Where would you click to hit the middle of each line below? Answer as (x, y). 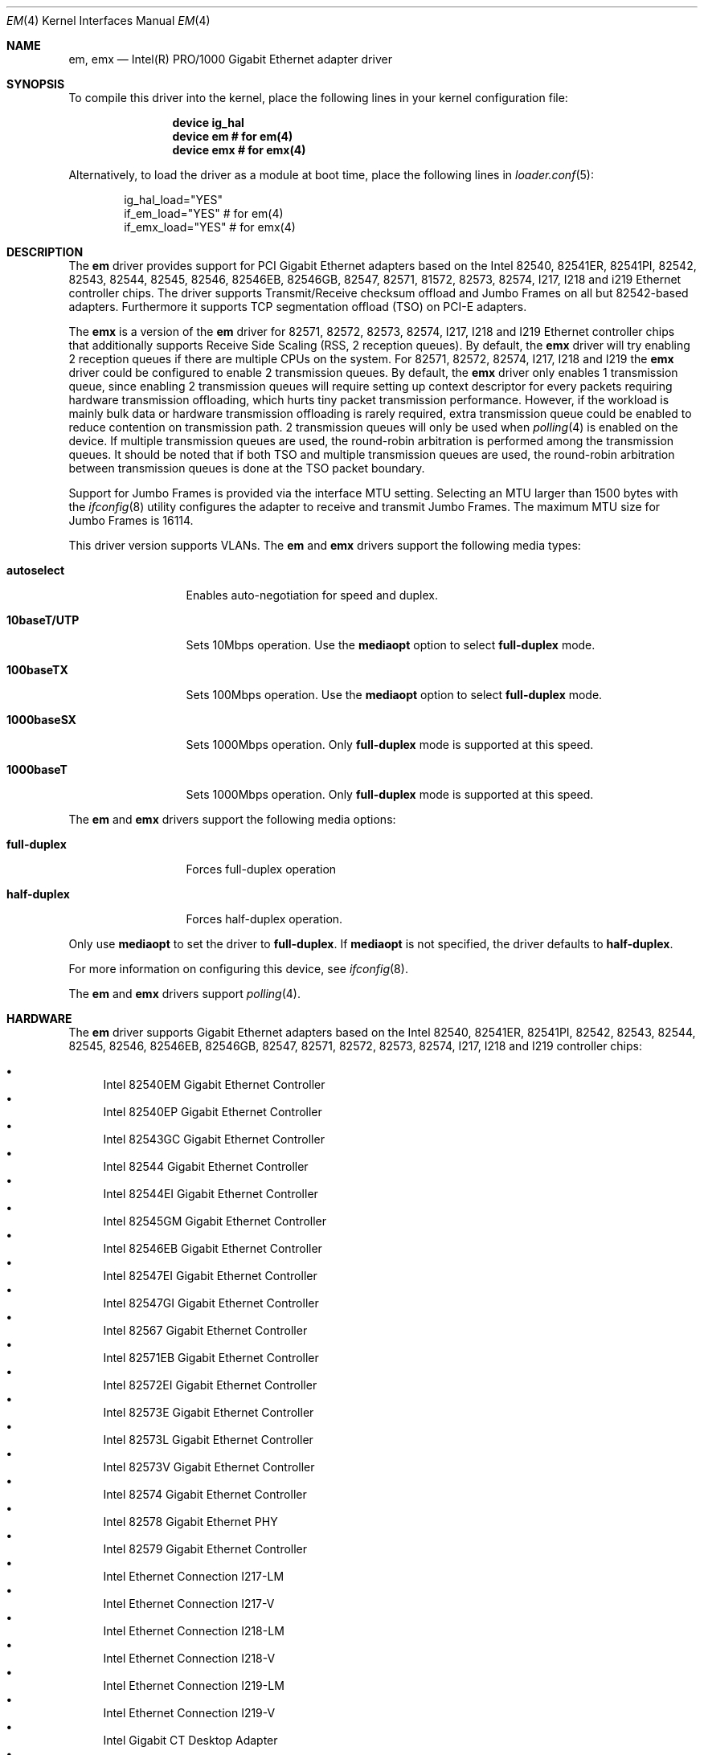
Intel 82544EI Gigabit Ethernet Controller (211, 1194)
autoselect (36, 570)
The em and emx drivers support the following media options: (232, 819)
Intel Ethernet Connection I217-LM (194, 1576)
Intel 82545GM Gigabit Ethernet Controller (215, 1221)
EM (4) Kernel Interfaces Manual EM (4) (108, 20)
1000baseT (37, 769)
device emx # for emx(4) (239, 150)
